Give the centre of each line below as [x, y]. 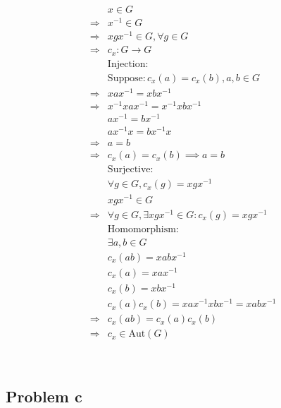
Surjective [129, 170]
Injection [126, 64]
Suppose [125, 78]
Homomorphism [142, 229]
